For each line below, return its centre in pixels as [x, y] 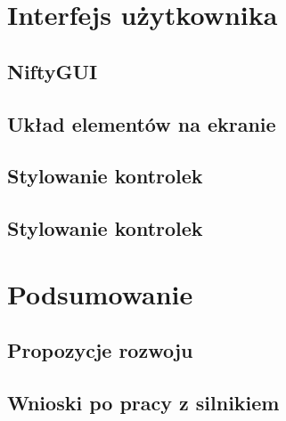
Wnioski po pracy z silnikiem [143, 403]
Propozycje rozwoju [100, 350]
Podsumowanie [100, 293]
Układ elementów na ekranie [142, 123]
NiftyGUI [53, 71]
